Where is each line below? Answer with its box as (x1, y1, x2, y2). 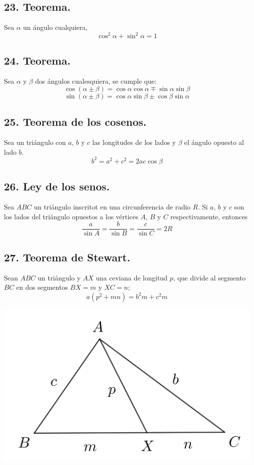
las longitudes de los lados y (92, 137, 176, 147)
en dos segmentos (16, 282, 68, 292)
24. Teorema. (4, 52, 71, 68)
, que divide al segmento (173, 272, 246, 282)
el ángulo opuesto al (184, 137, 244, 147)
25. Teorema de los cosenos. (4, 114, 147, 129)
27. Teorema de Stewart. (4, 249, 130, 264)
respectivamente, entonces (170, 211, 248, 221)
